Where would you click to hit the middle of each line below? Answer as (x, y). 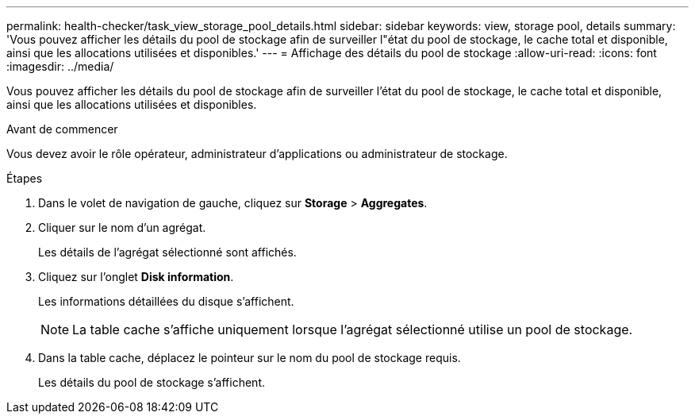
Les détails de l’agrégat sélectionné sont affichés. (167, 252)
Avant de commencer (62, 129)
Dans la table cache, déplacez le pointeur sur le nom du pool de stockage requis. (250, 358)
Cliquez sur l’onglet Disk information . (136, 277)
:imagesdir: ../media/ (60, 66)
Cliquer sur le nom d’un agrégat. (122, 227)
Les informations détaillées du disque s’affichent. (166, 301)
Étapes (25, 178)
